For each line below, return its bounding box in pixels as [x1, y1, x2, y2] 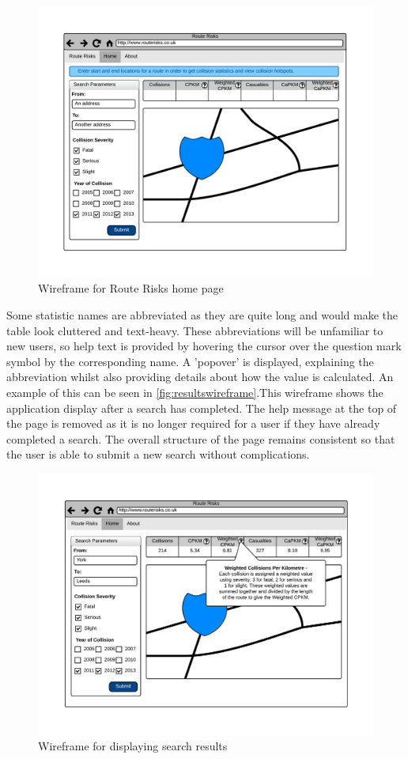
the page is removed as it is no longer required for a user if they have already [6, 415, 380, 432]
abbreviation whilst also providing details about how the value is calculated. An [6, 368, 394, 385]
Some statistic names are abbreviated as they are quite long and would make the [6, 307, 399, 323]
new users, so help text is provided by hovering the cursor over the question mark [6, 338, 402, 354]
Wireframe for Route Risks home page [38, 280, 224, 296]
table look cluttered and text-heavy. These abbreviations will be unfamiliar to [6, 322, 383, 338]
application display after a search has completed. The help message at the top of [6, 399, 397, 416]
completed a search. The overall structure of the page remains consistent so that [6, 430, 395, 447]
